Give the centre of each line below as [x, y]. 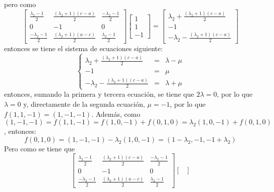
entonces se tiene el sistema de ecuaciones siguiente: [84, 48]
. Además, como [116, 114]
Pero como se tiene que [40, 148]
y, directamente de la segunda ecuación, [84, 104]
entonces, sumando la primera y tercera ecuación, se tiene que [99, 94]
